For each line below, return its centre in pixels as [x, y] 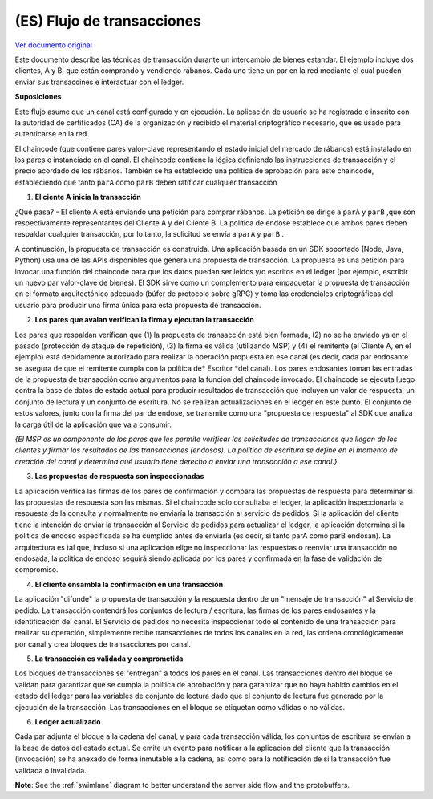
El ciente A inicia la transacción [88, 197]
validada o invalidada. [51, 770]
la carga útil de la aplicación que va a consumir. [93, 424]
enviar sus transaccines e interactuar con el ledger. [99, 82]
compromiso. [37, 570]
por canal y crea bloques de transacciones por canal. [103, 644]
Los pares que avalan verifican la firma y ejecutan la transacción [144, 320]
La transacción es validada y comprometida [109, 659]
